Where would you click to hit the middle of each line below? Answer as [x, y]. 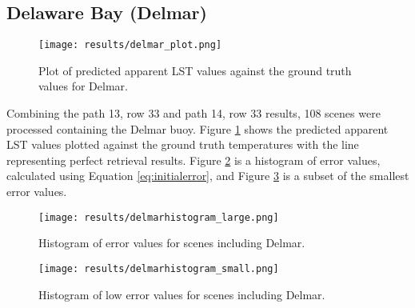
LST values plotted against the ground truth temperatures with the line [183, 144]
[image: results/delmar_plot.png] [130, 45]
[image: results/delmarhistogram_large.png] [159, 217]
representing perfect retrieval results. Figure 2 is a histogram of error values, [194, 160]
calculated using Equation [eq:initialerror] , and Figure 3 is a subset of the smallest [208, 176]
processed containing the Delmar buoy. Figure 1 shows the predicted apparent [198, 128]
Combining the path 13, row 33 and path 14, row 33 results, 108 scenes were [194, 113]
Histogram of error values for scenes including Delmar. [172, 243]
